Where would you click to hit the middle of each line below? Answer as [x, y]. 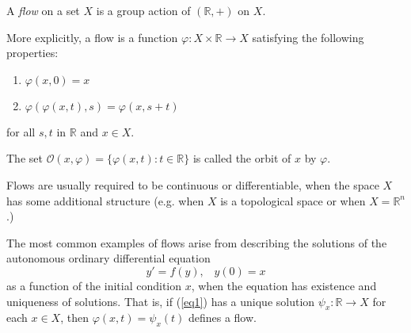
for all [21, 131]
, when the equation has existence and [284, 285]
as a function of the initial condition [94, 285]
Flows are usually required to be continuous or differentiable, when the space [193, 184]
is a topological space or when [293, 200]
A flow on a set [43, 10]
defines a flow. [222, 318]
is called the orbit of [242, 158]
